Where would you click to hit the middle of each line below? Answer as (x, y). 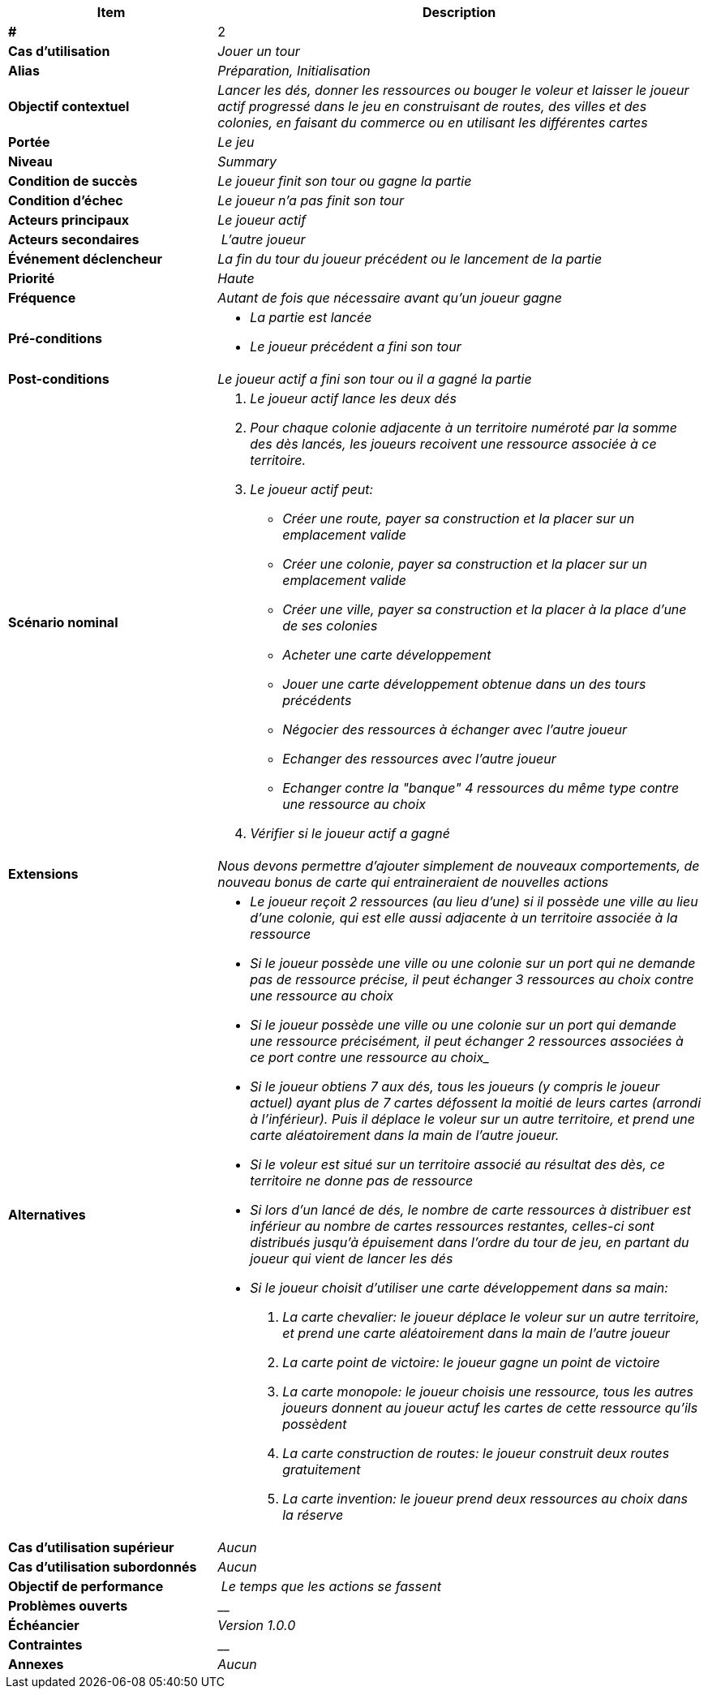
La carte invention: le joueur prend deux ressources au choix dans (485, 1499)
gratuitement (322, 1469)
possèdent (315, 1424)
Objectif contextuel (69, 106)
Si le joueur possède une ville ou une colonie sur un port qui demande (463, 1025)
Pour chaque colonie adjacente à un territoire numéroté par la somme (463, 428)
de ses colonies (330, 626)
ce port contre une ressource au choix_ (370, 1057)
